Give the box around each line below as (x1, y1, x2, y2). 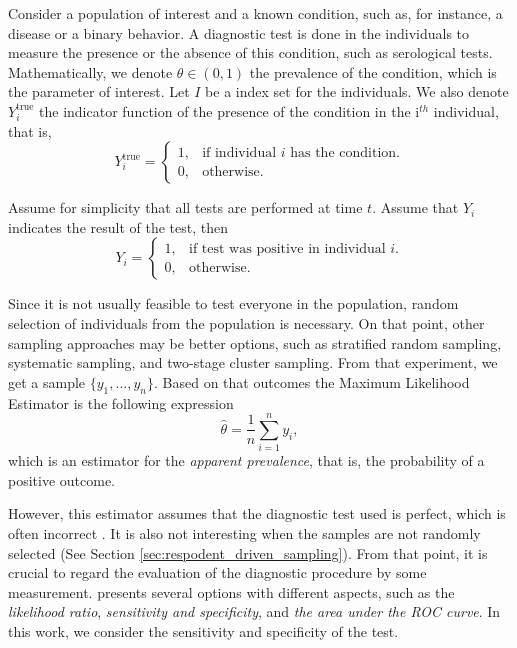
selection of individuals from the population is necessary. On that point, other (8, 312, 485, 333)
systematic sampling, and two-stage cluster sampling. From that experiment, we (8, 352, 498, 373)
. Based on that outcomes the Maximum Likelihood (154, 371, 470, 392)
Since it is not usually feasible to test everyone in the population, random (8, 293, 459, 314)
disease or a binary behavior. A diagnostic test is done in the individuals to (8, 22, 470, 43)
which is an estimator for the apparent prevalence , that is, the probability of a (8, 450, 485, 471)
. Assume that (372, 197, 459, 218)
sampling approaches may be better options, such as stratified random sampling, (8, 332, 502, 353)
